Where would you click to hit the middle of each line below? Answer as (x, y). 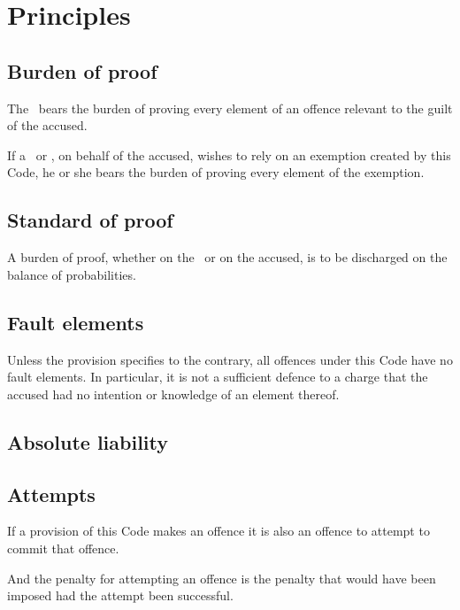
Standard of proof (90, 220)
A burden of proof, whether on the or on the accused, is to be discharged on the (227, 257)
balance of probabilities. (72, 274)
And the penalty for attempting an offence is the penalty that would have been (222, 578)
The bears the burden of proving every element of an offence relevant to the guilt (230, 108)
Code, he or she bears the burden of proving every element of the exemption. (216, 172)
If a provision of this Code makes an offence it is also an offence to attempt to (218, 531)
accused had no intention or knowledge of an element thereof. (173, 394)
